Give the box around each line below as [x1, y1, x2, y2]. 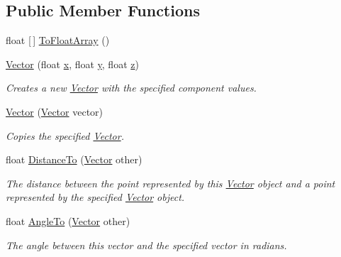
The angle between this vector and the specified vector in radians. [6, 237, 287, 252]
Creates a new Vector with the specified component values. [6, 80, 257, 95]
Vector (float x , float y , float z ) [6, 56, 139, 71]
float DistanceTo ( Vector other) [6, 152, 142, 167]
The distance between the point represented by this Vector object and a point [6, 175, 335, 190]
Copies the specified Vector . [6, 128, 124, 143]
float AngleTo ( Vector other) [6, 213, 130, 228]
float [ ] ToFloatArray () [6, 33, 110, 48]
